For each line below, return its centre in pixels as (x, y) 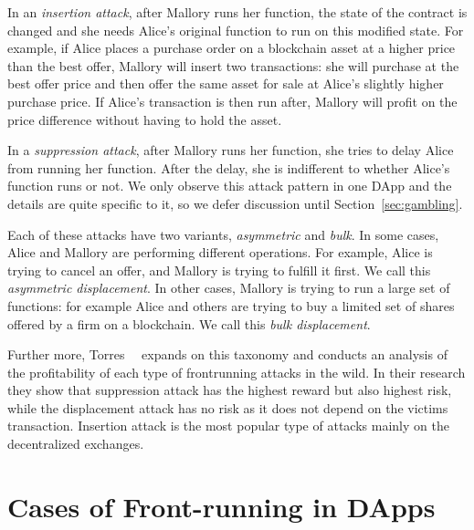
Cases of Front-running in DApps (221, 506)
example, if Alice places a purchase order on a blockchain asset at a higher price (232, 48)
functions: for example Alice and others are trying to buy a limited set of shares (231, 305)
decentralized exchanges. (76, 444)
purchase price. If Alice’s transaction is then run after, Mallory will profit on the (232, 101)
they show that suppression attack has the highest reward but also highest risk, (230, 390)
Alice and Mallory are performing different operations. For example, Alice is (220, 252)
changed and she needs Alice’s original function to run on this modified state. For (236, 30)
